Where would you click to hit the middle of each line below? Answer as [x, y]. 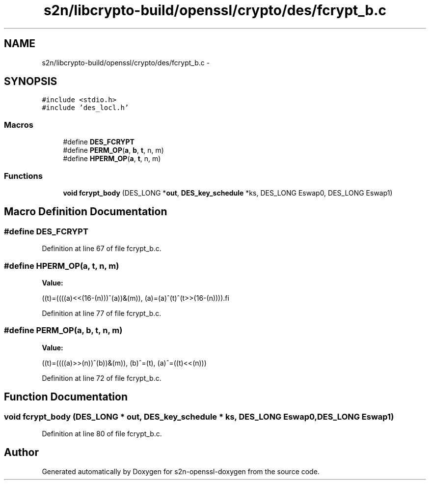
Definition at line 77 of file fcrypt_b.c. [102, 313]
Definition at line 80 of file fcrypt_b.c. [102, 433]
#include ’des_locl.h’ [85, 108]
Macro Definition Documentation [86, 212]
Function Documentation [66, 397]
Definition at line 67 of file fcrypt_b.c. [102, 249]
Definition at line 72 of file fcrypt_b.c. [102, 378]
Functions [23, 176]
